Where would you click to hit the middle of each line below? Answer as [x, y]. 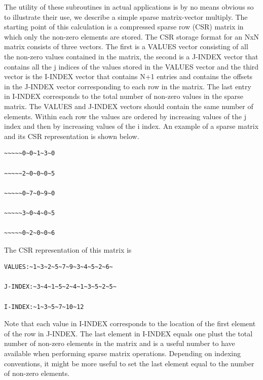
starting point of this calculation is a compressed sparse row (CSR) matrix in [124, 27]
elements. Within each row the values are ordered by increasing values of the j [125, 116]
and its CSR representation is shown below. [72, 136]
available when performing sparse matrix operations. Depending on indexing [122, 353]
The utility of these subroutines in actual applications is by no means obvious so [129, 7]
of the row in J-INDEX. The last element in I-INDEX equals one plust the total [128, 333]
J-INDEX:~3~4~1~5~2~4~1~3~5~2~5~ [60, 287]
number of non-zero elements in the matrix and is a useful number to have [120, 343]
